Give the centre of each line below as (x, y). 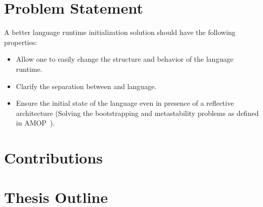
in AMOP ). (35, 123)
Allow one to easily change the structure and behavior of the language (125, 59)
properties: (21, 42)
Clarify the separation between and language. (86, 86)
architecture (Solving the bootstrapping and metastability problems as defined (137, 113)
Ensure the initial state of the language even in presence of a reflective (125, 103)
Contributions (54, 158)
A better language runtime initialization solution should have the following (120, 32)
